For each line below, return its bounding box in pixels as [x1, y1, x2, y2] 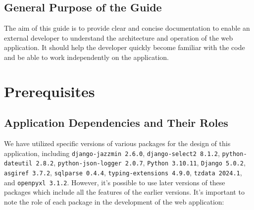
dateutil [4, 160, 33, 167]
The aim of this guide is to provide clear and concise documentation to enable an [4, 23, 250, 33]
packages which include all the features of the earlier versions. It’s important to [4, 187, 245, 197]
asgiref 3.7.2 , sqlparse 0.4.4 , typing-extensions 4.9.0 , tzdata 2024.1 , [4, 167, 242, 178]
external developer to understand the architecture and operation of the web [4, 32, 233, 43]
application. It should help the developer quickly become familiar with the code [4, 42, 245, 52]
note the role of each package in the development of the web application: [4, 196, 224, 207]
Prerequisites [4, 81, 95, 101]
